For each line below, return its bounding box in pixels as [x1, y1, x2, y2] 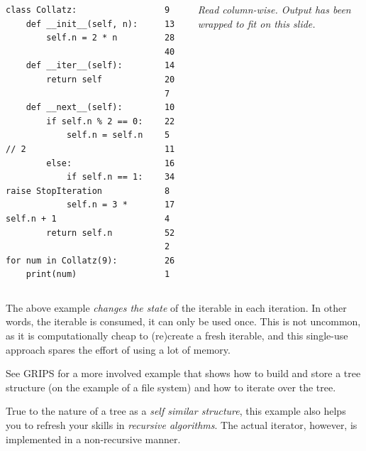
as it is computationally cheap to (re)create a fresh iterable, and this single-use [6, 328, 348, 343]
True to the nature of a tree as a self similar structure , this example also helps [6, 403, 346, 418]
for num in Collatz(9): [6, 255, 118, 266]
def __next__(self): [26, 102, 123, 113]
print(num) [26, 269, 77, 280]
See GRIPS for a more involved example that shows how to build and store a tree [6, 366, 361, 381]
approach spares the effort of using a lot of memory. [6, 342, 231, 357]
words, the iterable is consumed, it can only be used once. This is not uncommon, [6, 314, 361, 329]
